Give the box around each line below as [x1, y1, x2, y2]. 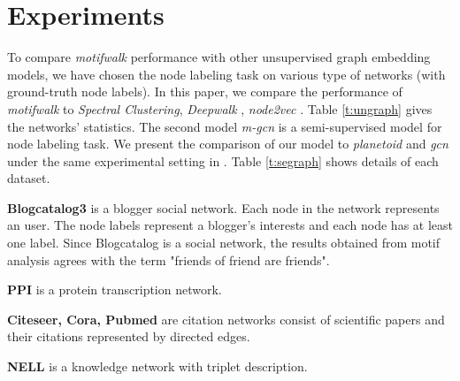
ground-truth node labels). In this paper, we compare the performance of [7, 82, 402, 101]
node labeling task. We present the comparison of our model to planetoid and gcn [7, 134, 448, 153]
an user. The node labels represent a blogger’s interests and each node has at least [7, 216, 453, 234]
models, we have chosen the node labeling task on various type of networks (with [7, 65, 446, 83]
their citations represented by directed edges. [7, 327, 250, 346]
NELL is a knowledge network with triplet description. [7, 357, 308, 376]
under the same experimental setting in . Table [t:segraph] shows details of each [7, 151, 439, 170]
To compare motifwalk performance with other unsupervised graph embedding [7, 48, 431, 66]
